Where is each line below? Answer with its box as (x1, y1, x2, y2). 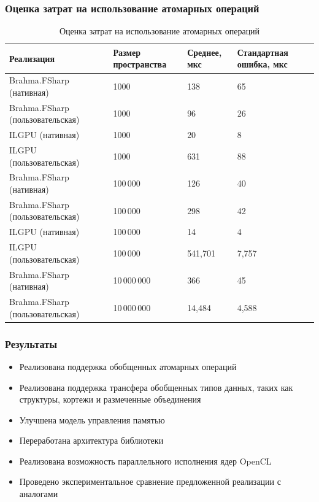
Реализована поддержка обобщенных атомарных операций (19, 360, 237, 373)
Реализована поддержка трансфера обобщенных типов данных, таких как (19, 380, 293, 393)
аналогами (19, 487, 58, 500)
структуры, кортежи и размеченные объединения (19, 393, 201, 406)
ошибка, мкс (237, 58, 288, 71)
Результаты (5, 336, 58, 351)
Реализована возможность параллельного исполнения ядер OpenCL (19, 454, 272, 467)
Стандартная (237, 45, 288, 58)
